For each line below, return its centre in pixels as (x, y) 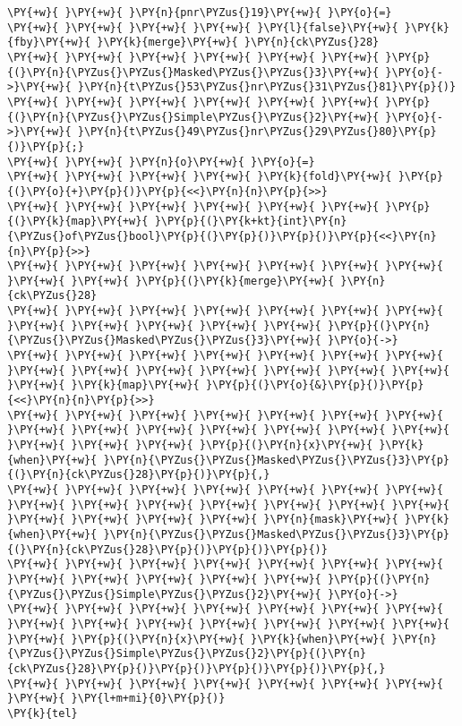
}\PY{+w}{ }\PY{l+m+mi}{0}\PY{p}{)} (116, 699)
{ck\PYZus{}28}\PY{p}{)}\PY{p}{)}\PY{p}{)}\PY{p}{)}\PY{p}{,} (197, 668)
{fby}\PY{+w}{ (49, 43)
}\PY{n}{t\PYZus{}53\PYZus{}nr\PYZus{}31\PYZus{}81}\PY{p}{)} (267, 87)
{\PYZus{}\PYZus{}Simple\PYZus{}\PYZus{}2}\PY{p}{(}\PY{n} (187, 654)
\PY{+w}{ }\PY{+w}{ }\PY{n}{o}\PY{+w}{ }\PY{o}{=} (161, 162)
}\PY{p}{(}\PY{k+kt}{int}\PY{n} (251, 222)
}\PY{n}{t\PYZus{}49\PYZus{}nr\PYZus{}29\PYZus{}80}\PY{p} (257, 132)
